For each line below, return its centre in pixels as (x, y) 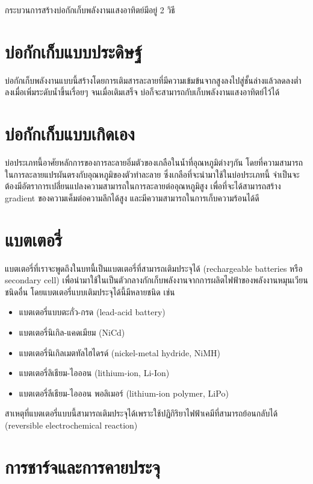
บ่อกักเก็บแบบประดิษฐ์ (73, 51)
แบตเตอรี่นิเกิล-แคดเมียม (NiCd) (72, 332)
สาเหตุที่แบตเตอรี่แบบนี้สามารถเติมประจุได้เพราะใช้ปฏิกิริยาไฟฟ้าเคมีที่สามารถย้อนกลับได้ (141, 413)
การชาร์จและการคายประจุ (82, 466)
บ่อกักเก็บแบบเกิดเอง (70, 134)
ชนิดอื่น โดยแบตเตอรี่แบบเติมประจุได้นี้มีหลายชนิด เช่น (90, 291)
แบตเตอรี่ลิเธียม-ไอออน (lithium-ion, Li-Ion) (94, 373)
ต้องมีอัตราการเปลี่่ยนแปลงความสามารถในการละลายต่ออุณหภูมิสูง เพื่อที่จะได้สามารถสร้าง (143, 186)
